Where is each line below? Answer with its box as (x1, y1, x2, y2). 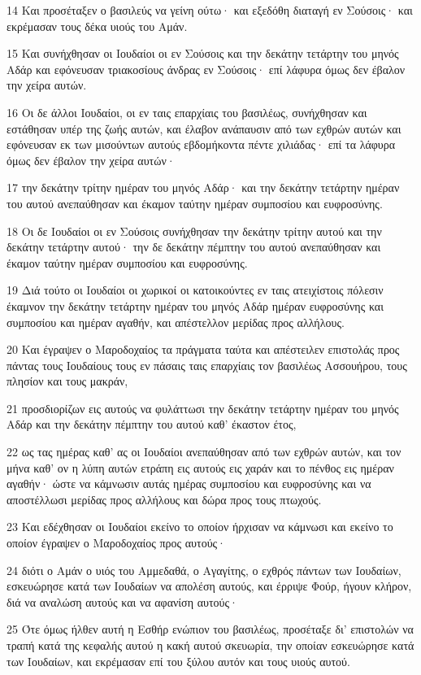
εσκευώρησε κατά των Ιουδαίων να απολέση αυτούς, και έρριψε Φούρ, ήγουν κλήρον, (7, 577, 412, 594)
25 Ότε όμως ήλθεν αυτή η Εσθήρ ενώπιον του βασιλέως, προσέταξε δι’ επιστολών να (7, 621, 414, 638)
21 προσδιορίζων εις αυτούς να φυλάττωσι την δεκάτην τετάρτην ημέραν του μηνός (7, 399, 399, 416)
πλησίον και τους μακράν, (7, 372, 128, 390)
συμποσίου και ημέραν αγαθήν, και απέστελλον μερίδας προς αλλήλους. (7, 313, 345, 330)
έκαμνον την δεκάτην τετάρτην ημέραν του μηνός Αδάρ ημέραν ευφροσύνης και (7, 297, 384, 314)
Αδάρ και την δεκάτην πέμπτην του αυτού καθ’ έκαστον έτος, (7, 416, 297, 433)
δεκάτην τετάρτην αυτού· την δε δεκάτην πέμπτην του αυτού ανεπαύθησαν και (7, 238, 381, 255)
